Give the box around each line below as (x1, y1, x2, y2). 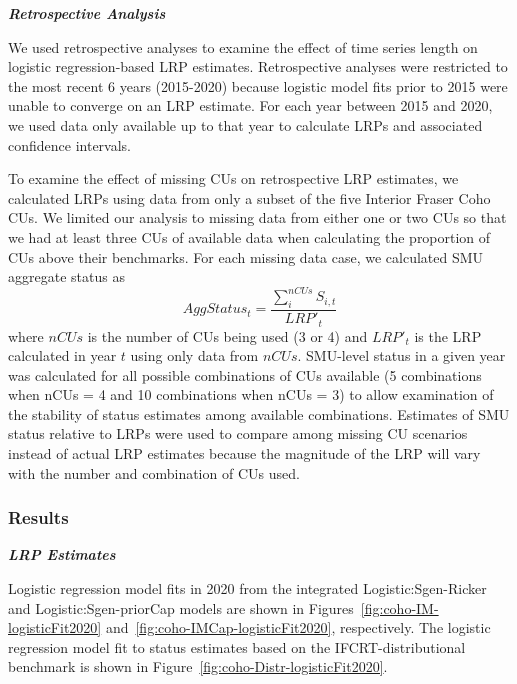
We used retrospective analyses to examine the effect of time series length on (8, 36, 478, 57)
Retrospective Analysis (8, 3, 166, 23)
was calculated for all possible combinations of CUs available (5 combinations (8, 364, 482, 385)
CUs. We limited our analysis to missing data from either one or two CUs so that (8, 207, 507, 228)
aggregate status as (8, 266, 125, 287)
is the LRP (414, 325, 482, 346)
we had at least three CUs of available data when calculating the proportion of (8, 226, 491, 247)
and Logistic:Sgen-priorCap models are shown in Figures (8, 597, 354, 618)
